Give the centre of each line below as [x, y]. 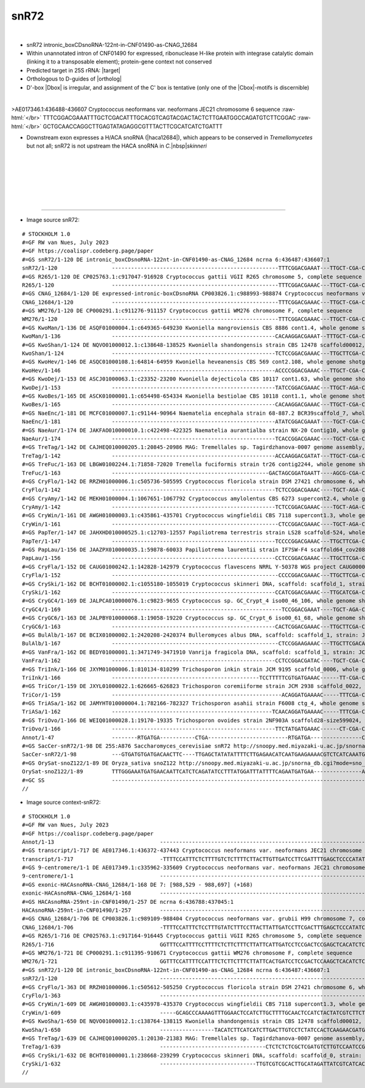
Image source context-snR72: [64, 803]
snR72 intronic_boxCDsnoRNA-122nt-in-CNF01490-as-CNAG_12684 [112, 45]
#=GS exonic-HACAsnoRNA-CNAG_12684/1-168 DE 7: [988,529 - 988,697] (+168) [137, 885]
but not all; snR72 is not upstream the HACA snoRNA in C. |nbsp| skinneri [116, 146]
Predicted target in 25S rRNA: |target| [74, 70]
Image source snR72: [53, 220]
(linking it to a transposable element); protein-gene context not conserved [119, 62]
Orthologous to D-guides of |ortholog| [74, 79]
